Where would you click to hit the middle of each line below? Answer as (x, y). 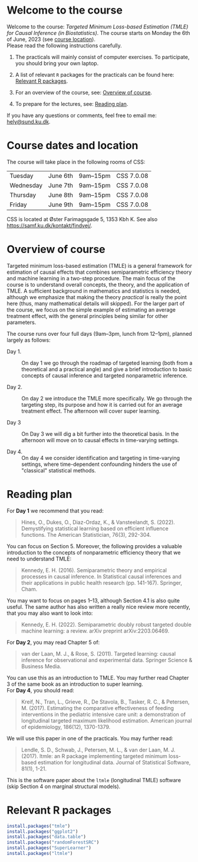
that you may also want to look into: (50, 613)
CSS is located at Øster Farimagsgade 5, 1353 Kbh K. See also (82, 219)
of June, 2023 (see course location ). (51, 39)
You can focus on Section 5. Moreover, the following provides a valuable (94, 546)
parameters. (22, 322)
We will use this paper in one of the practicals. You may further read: (90, 738)
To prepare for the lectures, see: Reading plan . (72, 103)
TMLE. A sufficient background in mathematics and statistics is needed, (94, 291)
